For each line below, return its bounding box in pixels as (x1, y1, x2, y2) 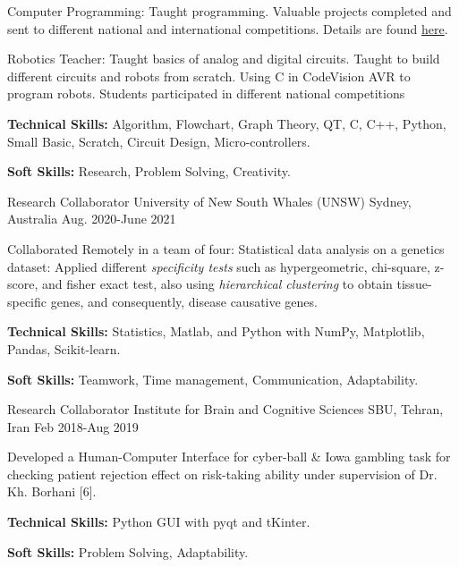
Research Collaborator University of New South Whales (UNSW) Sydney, (7, 191, 412, 210)
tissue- (396, 275, 432, 293)
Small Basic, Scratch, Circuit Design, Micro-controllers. (7, 131, 310, 150)
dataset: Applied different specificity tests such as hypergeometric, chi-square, (7, 257, 430, 275)
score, (7, 275, 38, 293)
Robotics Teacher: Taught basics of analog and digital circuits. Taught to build (7, 49, 440, 68)
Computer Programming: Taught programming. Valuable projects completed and (7, 2, 452, 20)
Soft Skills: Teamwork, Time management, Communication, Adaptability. (7, 369, 419, 388)
